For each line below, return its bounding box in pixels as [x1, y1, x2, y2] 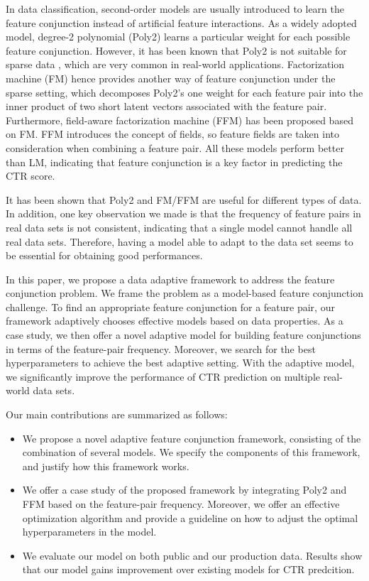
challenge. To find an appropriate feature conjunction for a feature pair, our [6, 299, 335, 314]
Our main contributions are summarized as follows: [6, 407, 228, 422]
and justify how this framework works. [22, 458, 189, 473]
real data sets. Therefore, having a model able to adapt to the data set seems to [6, 234, 353, 249]
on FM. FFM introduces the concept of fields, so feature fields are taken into [6, 126, 340, 141]
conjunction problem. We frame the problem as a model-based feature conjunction [6, 286, 363, 300]
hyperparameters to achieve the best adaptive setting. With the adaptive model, [6, 355, 355, 370]
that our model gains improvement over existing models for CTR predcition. [22, 562, 355, 577]
